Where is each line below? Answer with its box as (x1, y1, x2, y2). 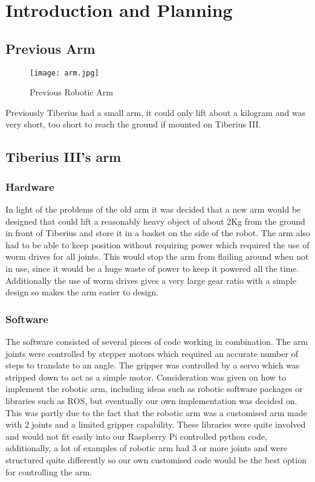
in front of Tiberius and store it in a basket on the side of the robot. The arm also (5, 227, 310, 239)
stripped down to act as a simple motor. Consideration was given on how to (5, 370, 287, 383)
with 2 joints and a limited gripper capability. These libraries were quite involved (5, 418, 306, 431)
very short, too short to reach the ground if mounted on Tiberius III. (5, 118, 261, 130)
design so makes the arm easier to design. (5, 286, 159, 298)
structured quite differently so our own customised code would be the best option (5, 453, 307, 466)
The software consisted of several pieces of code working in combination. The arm (5, 335, 308, 347)
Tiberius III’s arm (5, 147, 122, 166)
